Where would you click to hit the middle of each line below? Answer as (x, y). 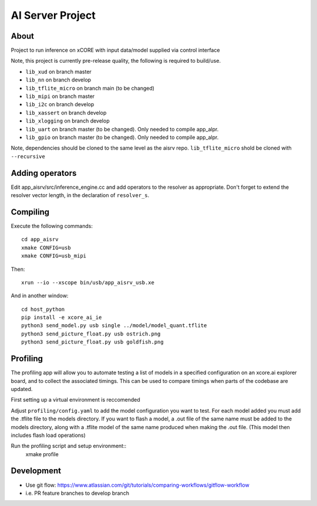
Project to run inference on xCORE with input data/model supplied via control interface (115, 50)
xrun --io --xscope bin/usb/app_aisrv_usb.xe (88, 282)
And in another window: (40, 296)
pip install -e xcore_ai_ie (62, 317)
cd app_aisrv (40, 240)
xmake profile (42, 454)
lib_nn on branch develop (58, 80)
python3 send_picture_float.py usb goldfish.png (92, 342)
